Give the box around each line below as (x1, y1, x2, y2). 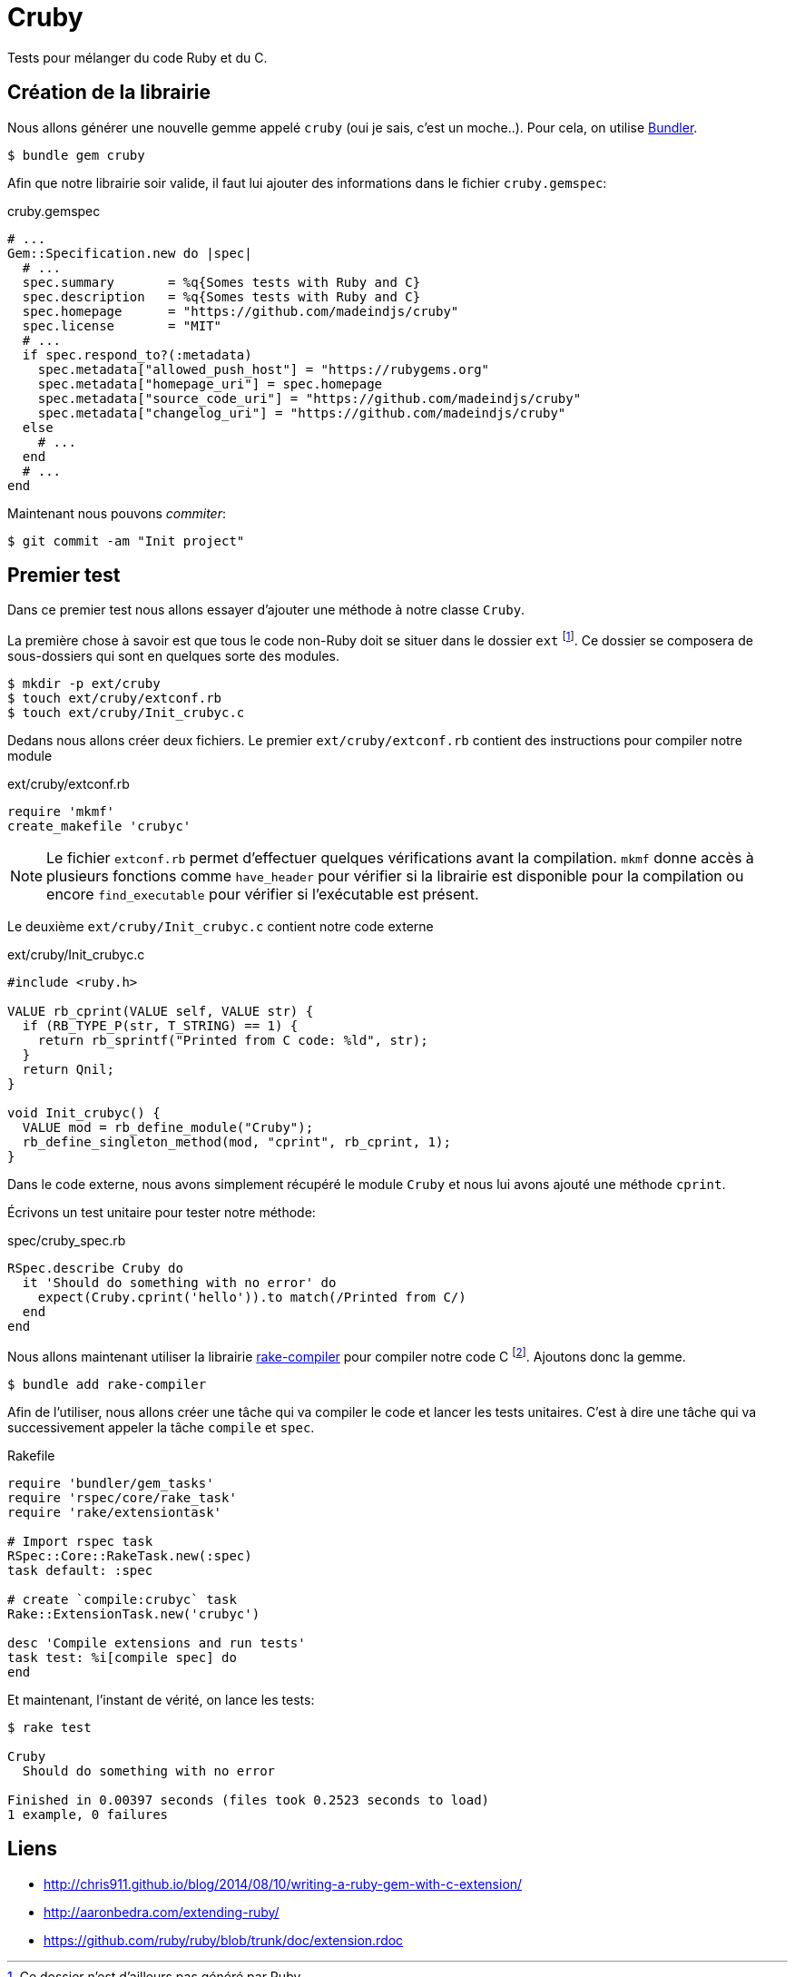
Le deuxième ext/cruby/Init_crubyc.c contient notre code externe (7, 919, 434, 935)
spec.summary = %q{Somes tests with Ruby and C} (22, 274, 421, 290)
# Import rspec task (7, 1533, 153, 1549)
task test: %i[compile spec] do (7, 1649, 237, 1665)
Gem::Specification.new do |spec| (7, 245, 252, 261)
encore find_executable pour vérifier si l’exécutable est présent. (46, 885, 479, 904)
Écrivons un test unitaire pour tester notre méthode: (7, 1205, 316, 1221)
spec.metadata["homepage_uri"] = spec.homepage (37, 376, 383, 391)
